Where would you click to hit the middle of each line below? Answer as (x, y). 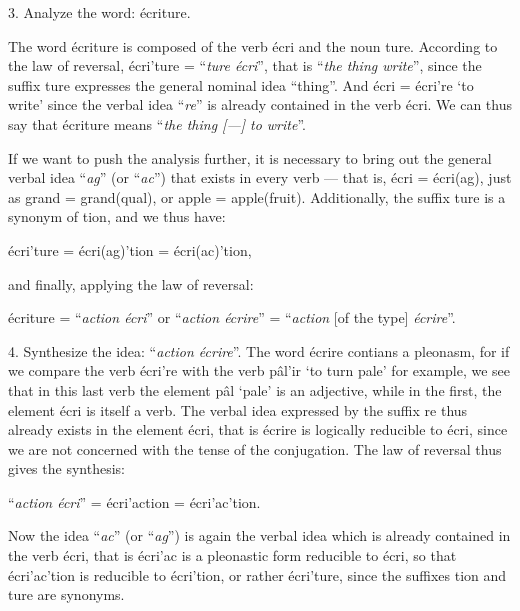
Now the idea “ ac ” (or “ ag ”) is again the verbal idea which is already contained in (259, 535)
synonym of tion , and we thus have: (117, 216)
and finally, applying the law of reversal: (131, 283)
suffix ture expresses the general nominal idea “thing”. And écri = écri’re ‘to (241, 84)
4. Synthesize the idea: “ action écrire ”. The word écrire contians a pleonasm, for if (259, 350)
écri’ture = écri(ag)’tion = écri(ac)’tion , (130, 249)
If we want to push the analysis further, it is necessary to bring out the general (250, 157)
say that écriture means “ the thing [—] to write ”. (157, 123)
